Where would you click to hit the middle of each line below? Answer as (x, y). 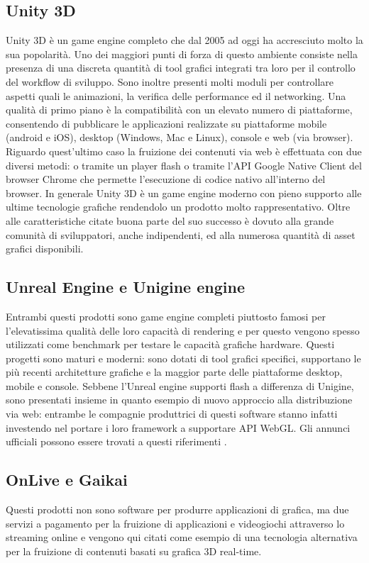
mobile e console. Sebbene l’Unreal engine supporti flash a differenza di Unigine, (180, 385)
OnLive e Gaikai (67, 480)
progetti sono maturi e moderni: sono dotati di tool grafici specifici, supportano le (183, 358)
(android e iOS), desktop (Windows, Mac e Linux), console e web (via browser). (180, 137)
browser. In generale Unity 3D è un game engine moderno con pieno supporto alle (184, 193)
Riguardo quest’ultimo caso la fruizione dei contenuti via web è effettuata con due (184, 151)
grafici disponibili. (45, 249)
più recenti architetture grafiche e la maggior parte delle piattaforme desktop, (174, 372)
